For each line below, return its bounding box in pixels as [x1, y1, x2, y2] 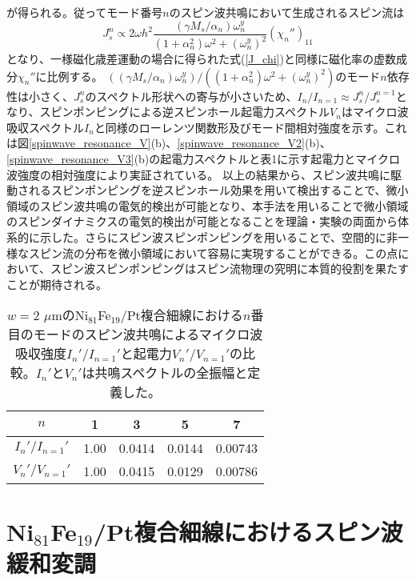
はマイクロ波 [341, 103, 409, 120]
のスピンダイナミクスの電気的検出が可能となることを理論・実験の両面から [6, 213, 398, 230]
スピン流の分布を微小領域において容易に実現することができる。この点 [28, 244, 398, 261]
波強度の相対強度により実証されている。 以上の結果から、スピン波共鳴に [6, 166, 390, 182]
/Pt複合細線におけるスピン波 [93, 515, 403, 547]
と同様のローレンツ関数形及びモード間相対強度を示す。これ [94, 118, 407, 135]
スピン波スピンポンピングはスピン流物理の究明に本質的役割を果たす [50, 260, 409, 277]
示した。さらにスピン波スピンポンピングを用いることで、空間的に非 [39, 228, 398, 245]
